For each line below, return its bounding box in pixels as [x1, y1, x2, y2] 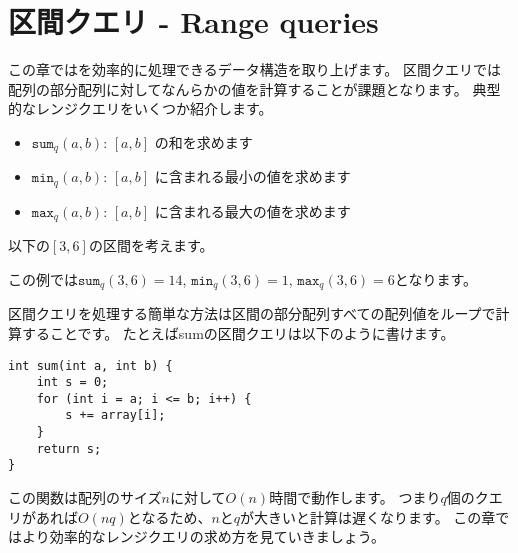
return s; [36, 441, 102, 456]
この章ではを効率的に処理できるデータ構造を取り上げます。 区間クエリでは [8, 59, 501, 80]
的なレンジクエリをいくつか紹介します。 [8, 98, 273, 119]
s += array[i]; [65, 408, 166, 423]
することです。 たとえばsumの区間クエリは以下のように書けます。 [21, 322, 455, 343]
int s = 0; [36, 375, 109, 390]
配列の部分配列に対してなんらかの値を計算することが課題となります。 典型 [8, 78, 501, 99]
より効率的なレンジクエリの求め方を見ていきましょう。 [21, 526, 385, 547]
